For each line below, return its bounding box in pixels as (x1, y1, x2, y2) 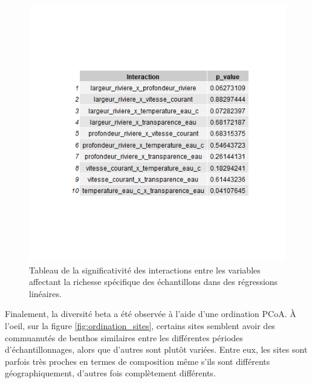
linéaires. (29, 287, 62, 300)
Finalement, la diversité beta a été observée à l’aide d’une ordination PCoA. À (5, 307, 296, 320)
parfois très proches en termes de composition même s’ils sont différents (5, 355, 270, 367)
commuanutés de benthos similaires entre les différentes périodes (5, 331, 243, 344)
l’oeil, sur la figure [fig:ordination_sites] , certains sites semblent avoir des (5, 319, 275, 332)
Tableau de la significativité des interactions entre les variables (29, 263, 261, 276)
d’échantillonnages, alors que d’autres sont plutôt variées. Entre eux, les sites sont (5, 343, 308, 356)
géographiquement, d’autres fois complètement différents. (5, 367, 216, 379)
